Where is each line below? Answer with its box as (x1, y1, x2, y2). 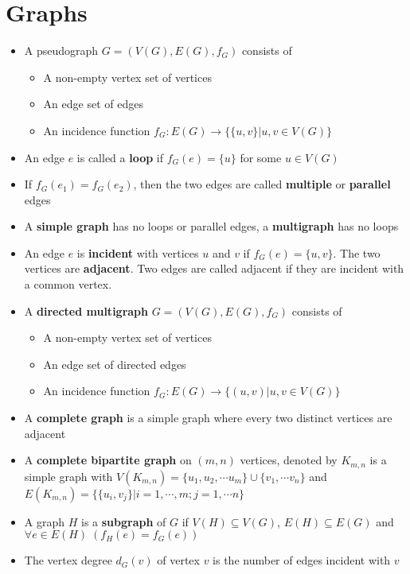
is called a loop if (76, 149, 164, 165)
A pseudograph (24, 42, 99, 59)
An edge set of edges (43, 95, 143, 112)
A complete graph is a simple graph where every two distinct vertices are (24, 409, 392, 426)
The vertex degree (24, 552, 112, 568)
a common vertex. (24, 276, 112, 293)
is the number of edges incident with (213, 552, 391, 568)
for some (240, 149, 282, 165)
